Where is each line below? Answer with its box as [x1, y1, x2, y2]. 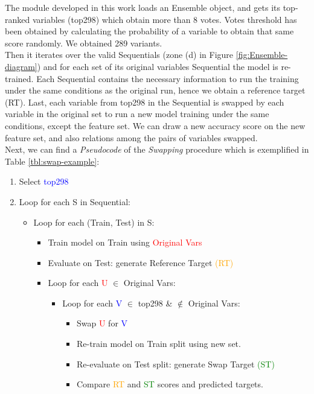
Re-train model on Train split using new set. [76, 337, 241, 350]
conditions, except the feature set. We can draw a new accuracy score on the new [5, 119, 306, 132]
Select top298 [19, 175, 69, 188]
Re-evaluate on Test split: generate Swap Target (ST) [76, 357, 275, 370]
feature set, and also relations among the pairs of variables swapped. [5, 131, 258, 144]
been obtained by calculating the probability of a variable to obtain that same [5, 25, 294, 37]
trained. [5, 72, 34, 84]
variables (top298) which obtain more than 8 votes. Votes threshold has [32, 13, 297, 25]
